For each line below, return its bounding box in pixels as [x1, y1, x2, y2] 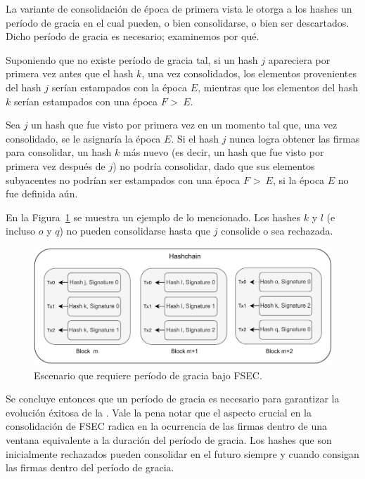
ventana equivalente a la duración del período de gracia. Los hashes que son [6, 433, 332, 447]
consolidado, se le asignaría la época [6, 131, 161, 145]
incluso [6, 223, 36, 238]
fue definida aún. [6, 186, 78, 201]
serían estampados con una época [13, 93, 158, 108]
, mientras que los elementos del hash [198, 79, 358, 94]
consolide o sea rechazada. [221, 223, 333, 238]
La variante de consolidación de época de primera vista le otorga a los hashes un [6, 1, 352, 15]
